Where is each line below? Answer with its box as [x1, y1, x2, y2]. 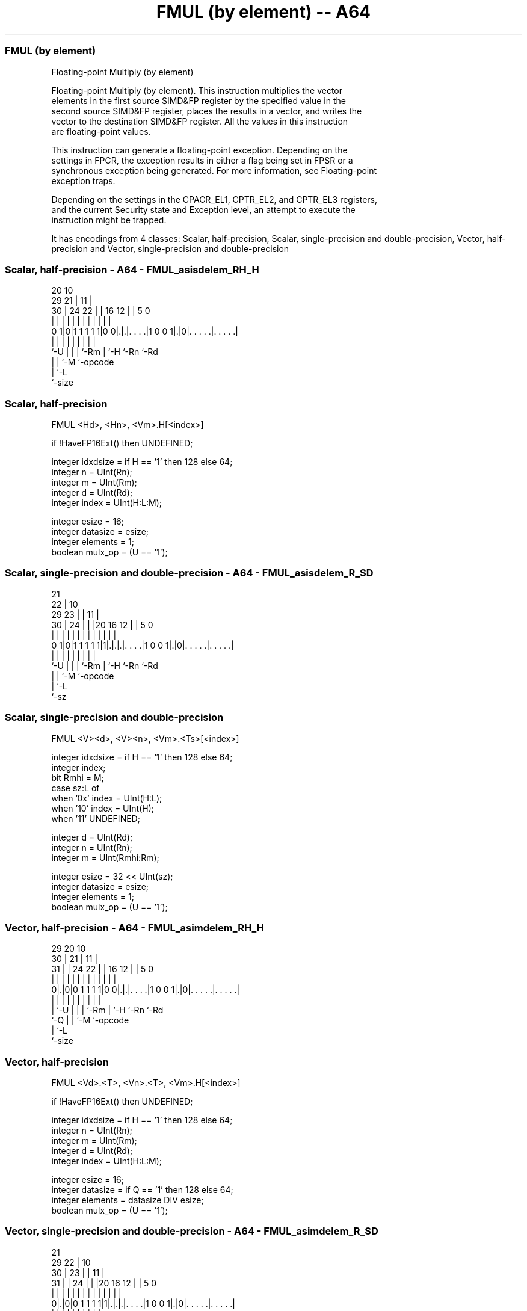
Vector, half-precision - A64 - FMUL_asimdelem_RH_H [5, 921, 264, 934]
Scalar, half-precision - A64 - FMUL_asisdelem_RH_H [5, 263, 259, 276]
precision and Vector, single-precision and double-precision [51, 243, 289, 254]
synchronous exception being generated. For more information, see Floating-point [51, 165, 377, 176]
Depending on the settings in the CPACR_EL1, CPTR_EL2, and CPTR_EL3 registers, [51, 194, 378, 205]
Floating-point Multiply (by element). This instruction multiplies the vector [51, 85, 343, 96]
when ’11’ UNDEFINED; [51, 813, 140, 824]
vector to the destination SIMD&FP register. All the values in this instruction [51, 116, 348, 126]
